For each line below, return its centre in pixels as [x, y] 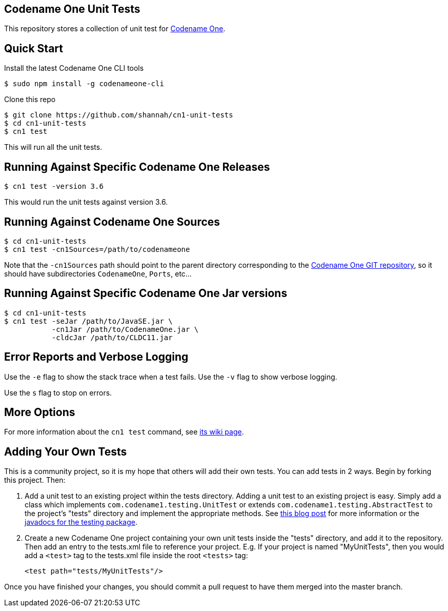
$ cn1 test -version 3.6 [54, 186]
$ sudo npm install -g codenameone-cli [84, 84]
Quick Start [34, 48]
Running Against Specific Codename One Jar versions [146, 293]
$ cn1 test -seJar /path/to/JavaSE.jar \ [88, 321]
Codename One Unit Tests [72, 9]
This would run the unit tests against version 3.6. [86, 202]
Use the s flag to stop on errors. [58, 392]
